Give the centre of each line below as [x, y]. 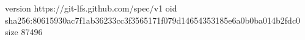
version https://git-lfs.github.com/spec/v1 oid [91, 8]
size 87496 [24, 32]
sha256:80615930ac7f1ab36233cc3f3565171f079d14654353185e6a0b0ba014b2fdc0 [153, 20]
